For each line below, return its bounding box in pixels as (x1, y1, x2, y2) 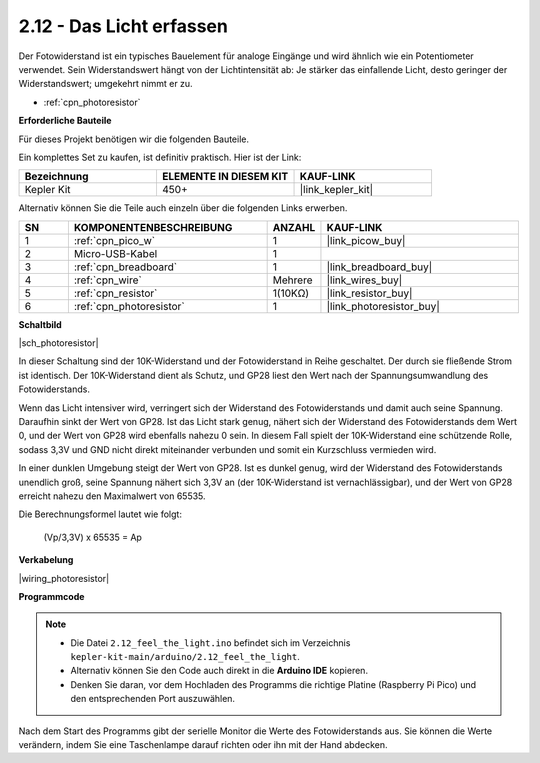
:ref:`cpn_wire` (73, 273, 142, 287)
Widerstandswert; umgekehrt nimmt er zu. (18, 78, 194, 90)
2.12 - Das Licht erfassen (18, 15, 229, 37)
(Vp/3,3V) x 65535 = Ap (43, 531, 142, 543)
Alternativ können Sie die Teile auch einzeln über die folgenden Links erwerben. (18, 202, 348, 214)
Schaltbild (18, 318, 62, 330)
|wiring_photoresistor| (18, 572, 110, 584)
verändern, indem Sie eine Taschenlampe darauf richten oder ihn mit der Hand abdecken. (18, 739, 389, 751)
